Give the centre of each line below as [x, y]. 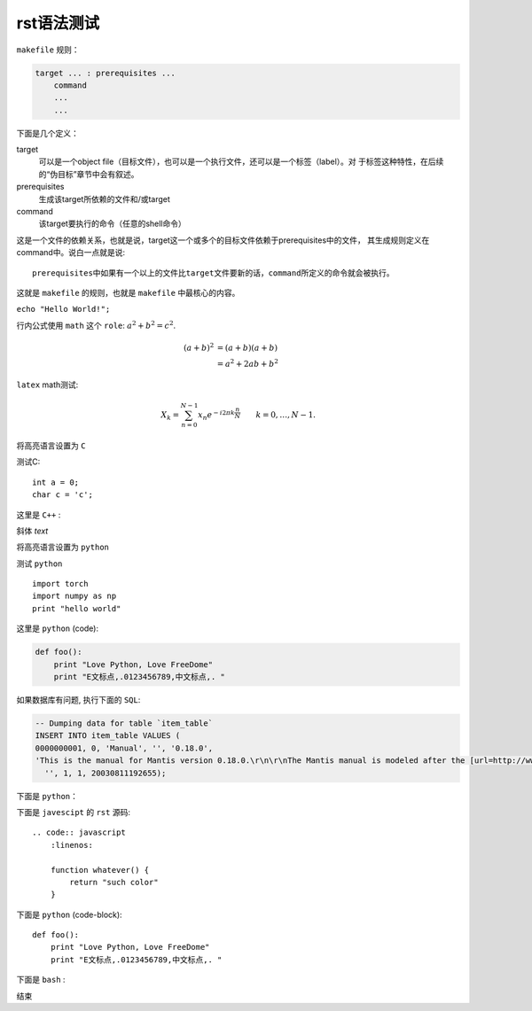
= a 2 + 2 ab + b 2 [248, 363]
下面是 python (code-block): [70, 914]
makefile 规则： [48, 50]
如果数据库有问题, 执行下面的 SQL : [78, 700]
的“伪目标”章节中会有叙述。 [89, 174]
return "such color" [114, 882]
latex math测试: [47, 385]
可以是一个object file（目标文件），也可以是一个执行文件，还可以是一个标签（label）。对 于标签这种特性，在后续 [241, 162]
